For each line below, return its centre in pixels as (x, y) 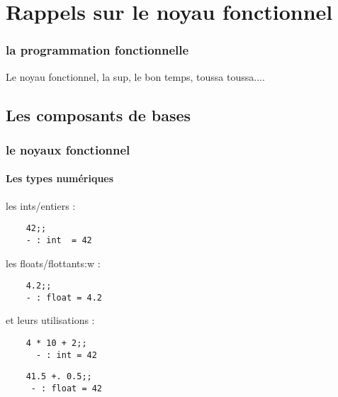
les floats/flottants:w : (53, 263)
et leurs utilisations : (50, 320)
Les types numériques (60, 178)
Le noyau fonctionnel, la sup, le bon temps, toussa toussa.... (135, 76)
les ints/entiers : (41, 205)
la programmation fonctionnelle (97, 50)
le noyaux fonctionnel (68, 149)
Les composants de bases (98, 114)
